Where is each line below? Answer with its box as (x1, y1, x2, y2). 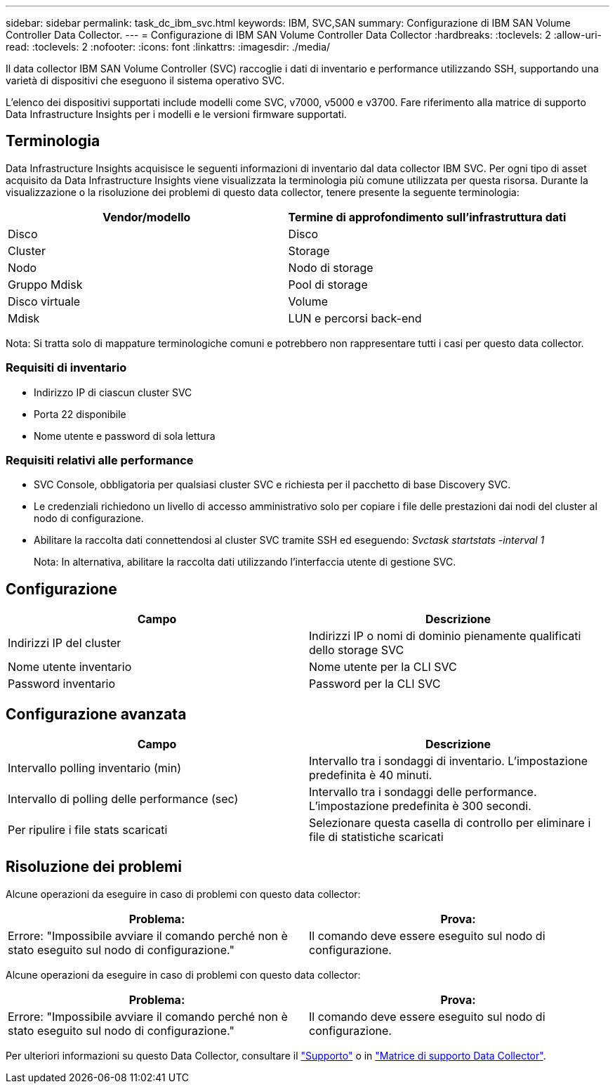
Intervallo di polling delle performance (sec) (8, 792, 239, 807)
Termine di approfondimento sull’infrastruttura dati (288, 209, 567, 224)
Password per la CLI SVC (309, 677, 441, 691)
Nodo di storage (288, 260, 373, 275)
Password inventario (8, 677, 116, 691)
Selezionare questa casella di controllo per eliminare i (309, 816, 591, 830)
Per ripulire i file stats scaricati (8, 823, 168, 837)
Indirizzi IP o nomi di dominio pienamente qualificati (309, 629, 581, 644)
